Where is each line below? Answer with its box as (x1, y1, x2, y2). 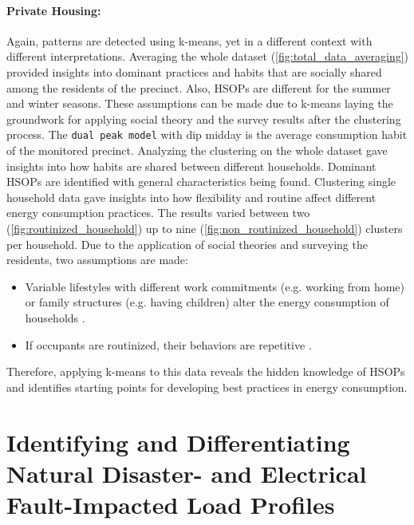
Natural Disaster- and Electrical (6, 456, 367, 489)
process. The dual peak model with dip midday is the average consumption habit (6, 126, 408, 143)
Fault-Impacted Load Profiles (6, 487, 335, 520)
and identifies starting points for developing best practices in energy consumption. (6, 378, 408, 395)
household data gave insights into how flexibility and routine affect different (6, 188, 377, 205)
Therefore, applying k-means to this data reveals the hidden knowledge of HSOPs (6, 363, 405, 380)
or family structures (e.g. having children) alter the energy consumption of (25, 294, 389, 310)
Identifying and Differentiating (6, 425, 350, 458)
